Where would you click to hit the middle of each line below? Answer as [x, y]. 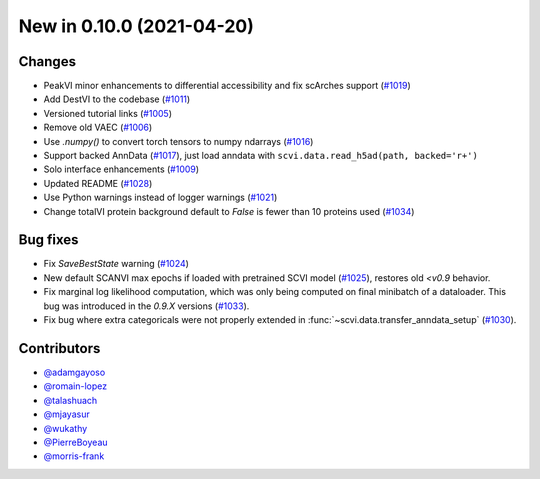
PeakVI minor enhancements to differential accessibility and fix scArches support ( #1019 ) [227, 86]
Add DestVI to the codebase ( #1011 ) [117, 99]
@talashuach [70, 400]
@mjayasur [66, 414]
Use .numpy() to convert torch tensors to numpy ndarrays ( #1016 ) [178, 141]
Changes [47, 61]
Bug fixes [48, 240]
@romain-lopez [75, 386]
